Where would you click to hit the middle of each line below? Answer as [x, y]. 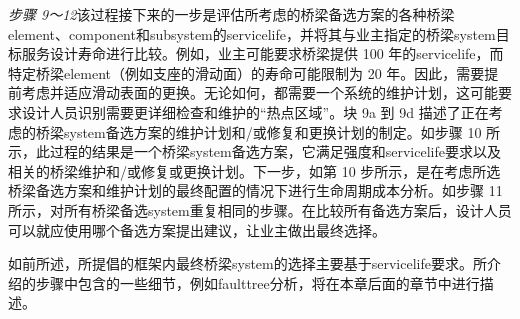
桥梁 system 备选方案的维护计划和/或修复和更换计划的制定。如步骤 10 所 [268, 131]
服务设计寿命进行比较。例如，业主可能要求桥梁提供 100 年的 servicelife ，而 [262, 53]
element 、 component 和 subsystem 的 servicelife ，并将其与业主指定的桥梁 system [252, 33]
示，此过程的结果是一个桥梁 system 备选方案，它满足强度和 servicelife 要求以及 [254, 151]
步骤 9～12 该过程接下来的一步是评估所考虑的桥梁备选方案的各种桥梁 [231, 14]
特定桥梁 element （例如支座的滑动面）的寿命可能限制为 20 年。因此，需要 [246, 72]
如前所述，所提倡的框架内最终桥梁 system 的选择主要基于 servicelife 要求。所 [247, 263]
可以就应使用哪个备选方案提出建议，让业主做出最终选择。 [197, 229]
